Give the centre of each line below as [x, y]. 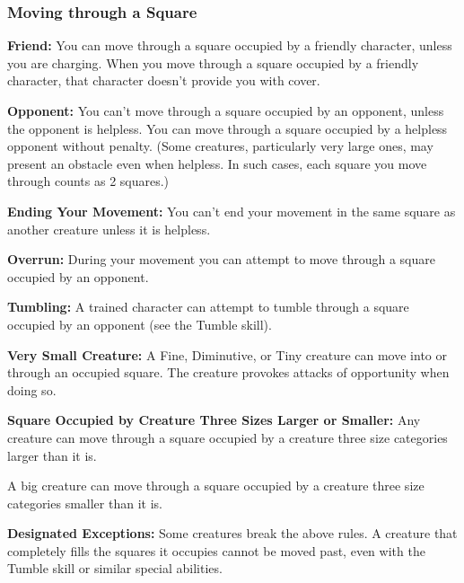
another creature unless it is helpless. [109, 229]
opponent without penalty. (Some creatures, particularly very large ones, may [220, 146]
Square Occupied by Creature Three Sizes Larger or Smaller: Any [214, 420]
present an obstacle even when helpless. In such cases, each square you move [217, 163]
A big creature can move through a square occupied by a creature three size [216, 486]
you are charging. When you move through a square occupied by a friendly [213, 62]
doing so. [32, 389]
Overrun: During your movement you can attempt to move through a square [221, 259]
